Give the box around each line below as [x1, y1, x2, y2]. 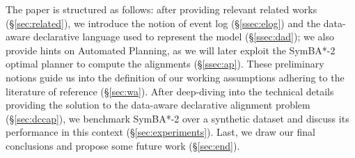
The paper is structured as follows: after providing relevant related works [6, 2, 317, 16]
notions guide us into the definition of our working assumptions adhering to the [6, 70, 345, 84]
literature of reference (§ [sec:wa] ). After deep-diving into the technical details [6, 84, 334, 98]
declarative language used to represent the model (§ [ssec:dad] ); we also [33, 29, 335, 44]
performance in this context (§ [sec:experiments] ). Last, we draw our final [6, 125, 315, 139]
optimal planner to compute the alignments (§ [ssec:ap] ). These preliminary [6, 56, 324, 71]
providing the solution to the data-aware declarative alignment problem [6, 97, 310, 112]
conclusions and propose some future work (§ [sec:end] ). [6, 138, 240, 152]
